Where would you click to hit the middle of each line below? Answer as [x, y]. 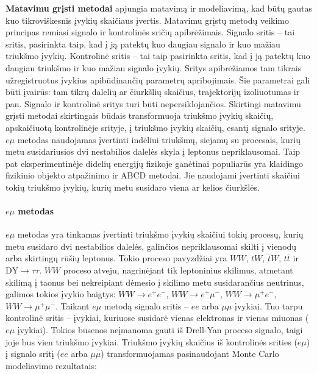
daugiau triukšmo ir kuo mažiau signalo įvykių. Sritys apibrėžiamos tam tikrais [154, 67]
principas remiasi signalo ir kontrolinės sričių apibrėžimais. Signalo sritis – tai [150, 32]
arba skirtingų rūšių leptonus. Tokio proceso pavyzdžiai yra [116, 258]
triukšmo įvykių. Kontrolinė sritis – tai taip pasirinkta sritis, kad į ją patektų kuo [158, 56]
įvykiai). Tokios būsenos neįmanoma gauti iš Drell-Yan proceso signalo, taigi [160, 330]
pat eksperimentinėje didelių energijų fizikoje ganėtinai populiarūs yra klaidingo [155, 163]
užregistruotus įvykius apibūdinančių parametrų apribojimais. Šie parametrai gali [158, 79]
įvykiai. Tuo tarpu [269, 305]
